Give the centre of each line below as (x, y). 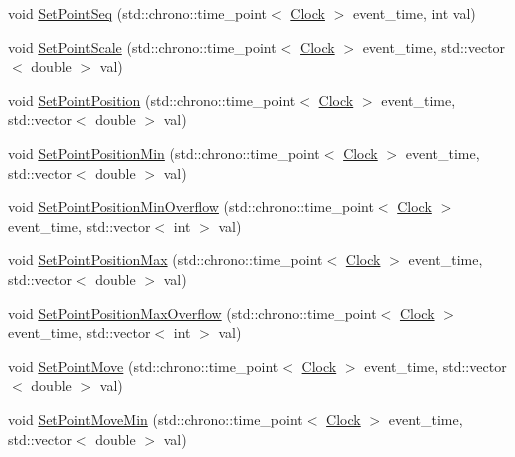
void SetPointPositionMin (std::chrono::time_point (164, 152)
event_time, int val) (414, 13)
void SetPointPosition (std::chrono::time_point (152, 99)
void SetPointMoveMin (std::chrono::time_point (155, 418)
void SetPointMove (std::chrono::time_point (143, 365)
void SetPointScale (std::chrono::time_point (142, 46)
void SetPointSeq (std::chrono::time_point (137, 13)
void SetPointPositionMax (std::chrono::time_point (165, 259)
